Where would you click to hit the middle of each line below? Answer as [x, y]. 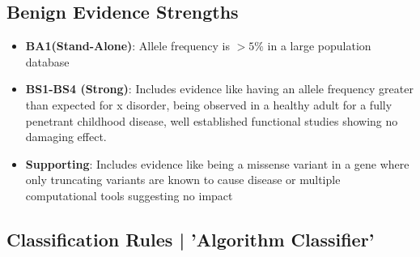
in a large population [319, 46]
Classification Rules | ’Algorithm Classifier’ [191, 239]
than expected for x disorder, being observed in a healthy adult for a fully [209, 104]
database [47, 61]
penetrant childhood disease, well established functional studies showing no [212, 120]
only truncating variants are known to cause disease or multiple [183, 180]
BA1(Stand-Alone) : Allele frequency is [127, 46]
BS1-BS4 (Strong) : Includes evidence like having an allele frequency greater [219, 89]
